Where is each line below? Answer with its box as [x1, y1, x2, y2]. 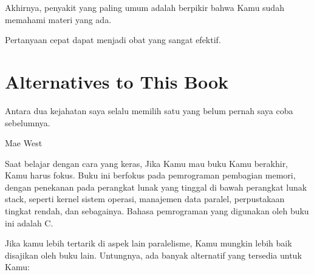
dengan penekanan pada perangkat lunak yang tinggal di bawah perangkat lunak [5, 180, 307, 193]
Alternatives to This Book [5, 69, 229, 93]
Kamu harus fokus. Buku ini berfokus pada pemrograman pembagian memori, [5, 169, 296, 182]
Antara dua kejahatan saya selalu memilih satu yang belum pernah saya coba [5, 104, 293, 117]
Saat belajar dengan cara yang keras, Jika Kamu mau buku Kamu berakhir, [5, 157, 288, 169]
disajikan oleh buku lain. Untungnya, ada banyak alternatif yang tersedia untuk [5, 248, 302, 261]
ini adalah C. [5, 216, 53, 229]
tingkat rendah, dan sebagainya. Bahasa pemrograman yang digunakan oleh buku [5, 205, 309, 217]
